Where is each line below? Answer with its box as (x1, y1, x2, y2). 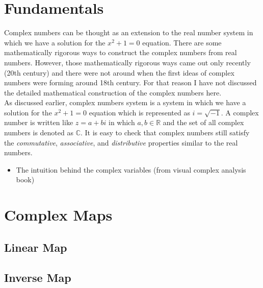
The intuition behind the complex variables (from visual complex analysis (16, 164, 246, 175)
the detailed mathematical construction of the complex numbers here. (4, 87, 222, 98)
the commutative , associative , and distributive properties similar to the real (4, 137, 238, 148)
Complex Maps (4, 204, 113, 225)
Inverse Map (4, 269, 71, 285)
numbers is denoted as (4, 127, 73, 138)
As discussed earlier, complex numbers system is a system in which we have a (4, 97, 246, 108)
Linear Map (4, 239, 67, 255)
